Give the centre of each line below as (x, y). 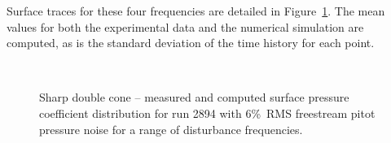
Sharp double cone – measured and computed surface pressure (194, 97)
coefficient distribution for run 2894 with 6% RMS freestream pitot (207, 113)
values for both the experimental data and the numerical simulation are (185, 26)
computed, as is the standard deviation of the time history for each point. (191, 43)
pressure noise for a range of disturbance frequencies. (171, 129)
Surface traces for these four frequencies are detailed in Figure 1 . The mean (196, 11)
